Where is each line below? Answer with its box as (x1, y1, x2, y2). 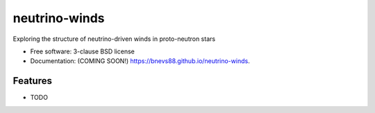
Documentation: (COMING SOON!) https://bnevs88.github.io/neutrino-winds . (30, 57, 250, 65)
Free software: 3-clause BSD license (30, 47, 135, 55)
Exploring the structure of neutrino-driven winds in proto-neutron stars (12, 35, 215, 43)
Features (12, 75, 52, 87)
